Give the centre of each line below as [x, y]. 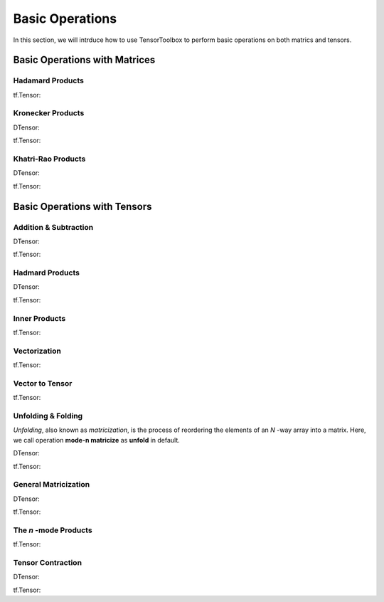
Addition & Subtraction [53, 227]
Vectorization [37, 351]
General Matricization [52, 485]
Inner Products [39, 318]
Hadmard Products [46, 273]
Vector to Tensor [43, 383]
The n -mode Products [53, 530]
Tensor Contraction [47, 563]
